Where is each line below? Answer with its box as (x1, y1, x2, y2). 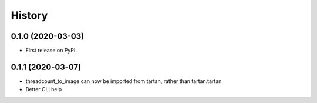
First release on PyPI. (25, 47, 77, 54)
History (11, 9, 48, 22)
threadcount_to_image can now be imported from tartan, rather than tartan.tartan (25, 77, 222, 85)
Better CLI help (25, 86, 62, 93)
